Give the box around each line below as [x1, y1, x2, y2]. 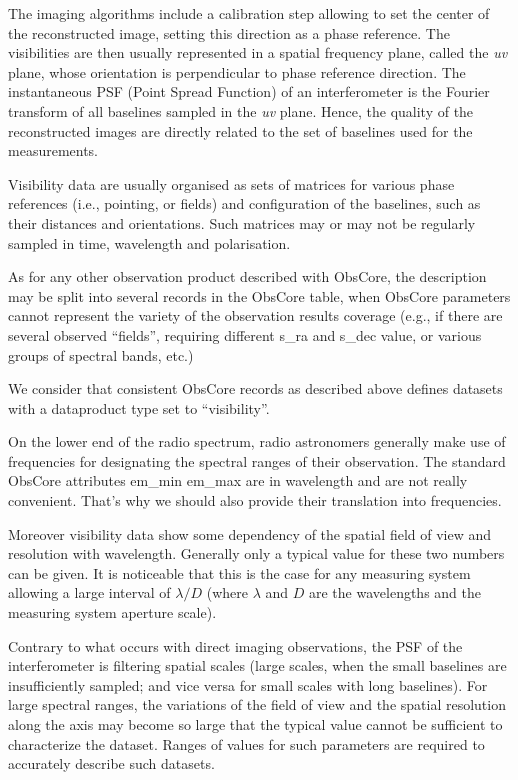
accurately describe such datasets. [8, 753, 215, 774]
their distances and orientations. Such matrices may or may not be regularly [8, 212, 476, 233]
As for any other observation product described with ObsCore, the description [8, 266, 487, 287]
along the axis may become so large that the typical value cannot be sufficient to [8, 714, 503, 734]
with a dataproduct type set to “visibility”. [8, 397, 270, 418]
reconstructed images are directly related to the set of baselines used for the [8, 120, 473, 141]
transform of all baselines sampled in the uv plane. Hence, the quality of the [8, 100, 474, 121]
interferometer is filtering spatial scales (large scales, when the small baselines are [8, 655, 507, 676]
